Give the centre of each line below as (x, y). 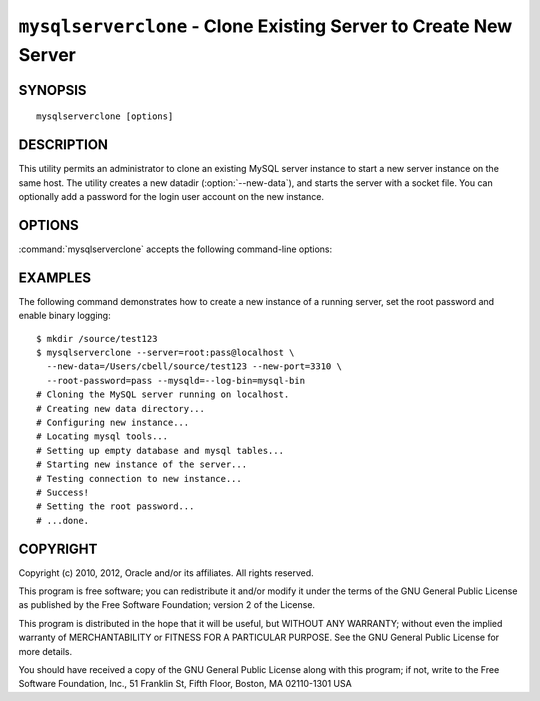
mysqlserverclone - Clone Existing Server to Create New (265, 26)
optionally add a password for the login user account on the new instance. (171, 197)
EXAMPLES (55, 277)
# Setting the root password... (115, 506)
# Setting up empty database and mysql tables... (160, 450)
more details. (45, 651)
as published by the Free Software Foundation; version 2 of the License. (166, 605)
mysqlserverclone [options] (105, 116)
